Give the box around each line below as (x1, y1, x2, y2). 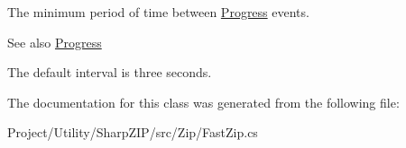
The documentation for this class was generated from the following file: (7, 92, 400, 111)
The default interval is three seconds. (7, 63, 212, 82)
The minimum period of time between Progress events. (7, 3, 309, 21)
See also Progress (7, 32, 102, 51)
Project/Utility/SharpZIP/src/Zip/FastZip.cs (7, 123, 258, 142)
